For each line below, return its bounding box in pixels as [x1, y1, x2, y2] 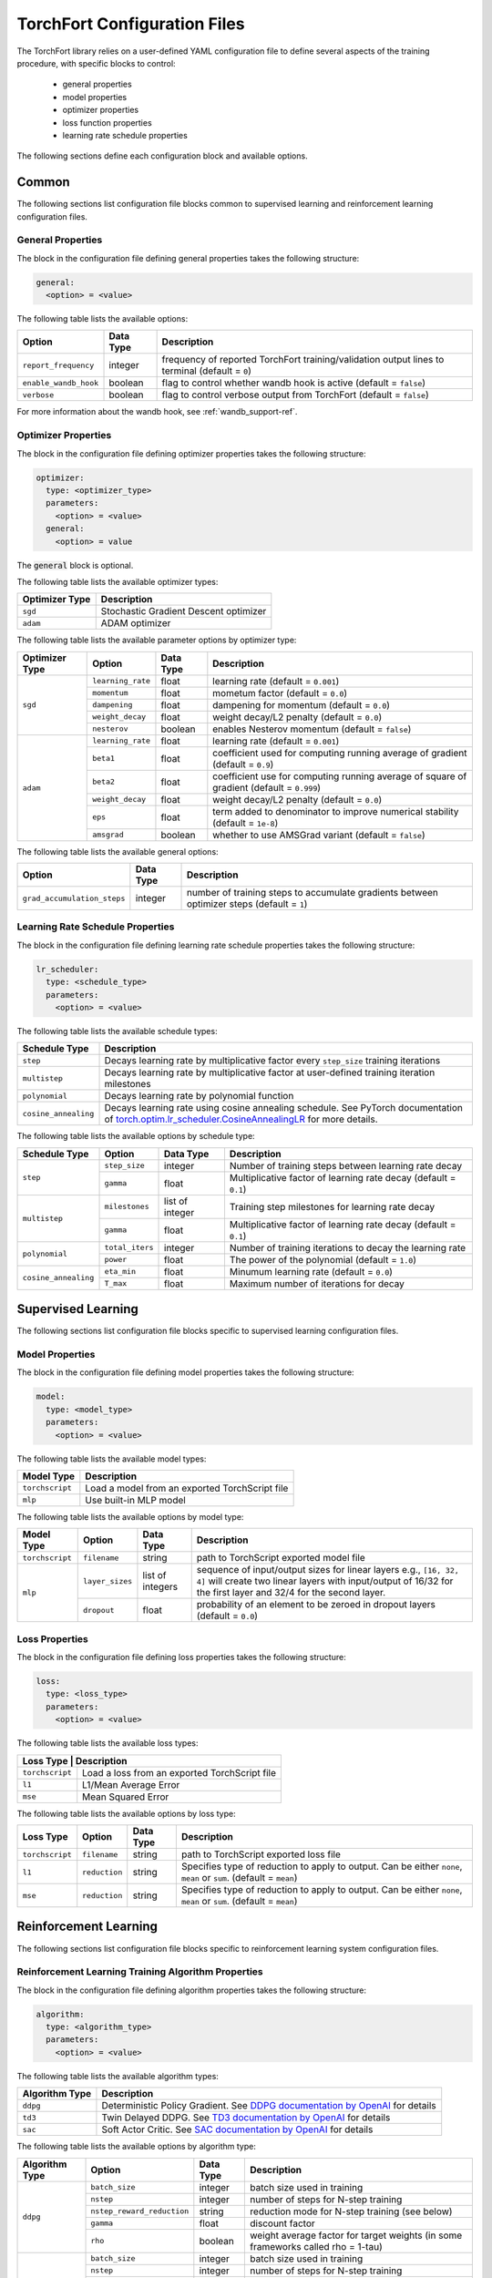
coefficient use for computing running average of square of [212, 770, 467, 783]
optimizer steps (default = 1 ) [186, 898, 308, 910]
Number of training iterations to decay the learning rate [229, 1241, 466, 1254]
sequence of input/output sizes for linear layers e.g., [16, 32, [196, 1564, 459, 1576]
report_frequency [22, 360, 95, 370]
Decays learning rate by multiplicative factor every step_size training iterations [104, 1054, 441, 1067]
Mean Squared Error [82, 1791, 169, 1803]
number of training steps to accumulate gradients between [186, 887, 439, 899]
